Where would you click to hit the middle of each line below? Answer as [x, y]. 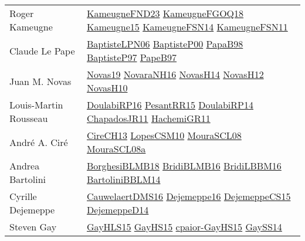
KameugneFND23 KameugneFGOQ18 [165, 13]
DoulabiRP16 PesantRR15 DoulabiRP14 [170, 105]
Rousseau [29, 118]
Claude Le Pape [42, 50]
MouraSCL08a [116, 149]
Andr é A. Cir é [39, 142]
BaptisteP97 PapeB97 [132, 57]
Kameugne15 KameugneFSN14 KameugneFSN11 [187, 27]
